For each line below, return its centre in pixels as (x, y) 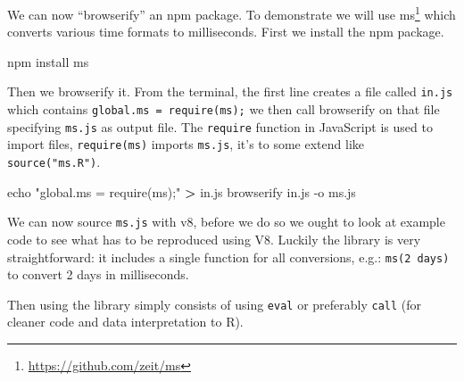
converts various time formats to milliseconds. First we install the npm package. (226, 32)
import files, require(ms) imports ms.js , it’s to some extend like (186, 144)
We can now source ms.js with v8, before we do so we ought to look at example (226, 222)
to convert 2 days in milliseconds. (98, 274)
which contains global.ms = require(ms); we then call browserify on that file (224, 109)
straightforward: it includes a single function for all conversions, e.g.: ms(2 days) (228, 257)
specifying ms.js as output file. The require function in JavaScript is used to (220, 126)
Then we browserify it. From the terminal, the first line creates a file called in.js (230, 91)
